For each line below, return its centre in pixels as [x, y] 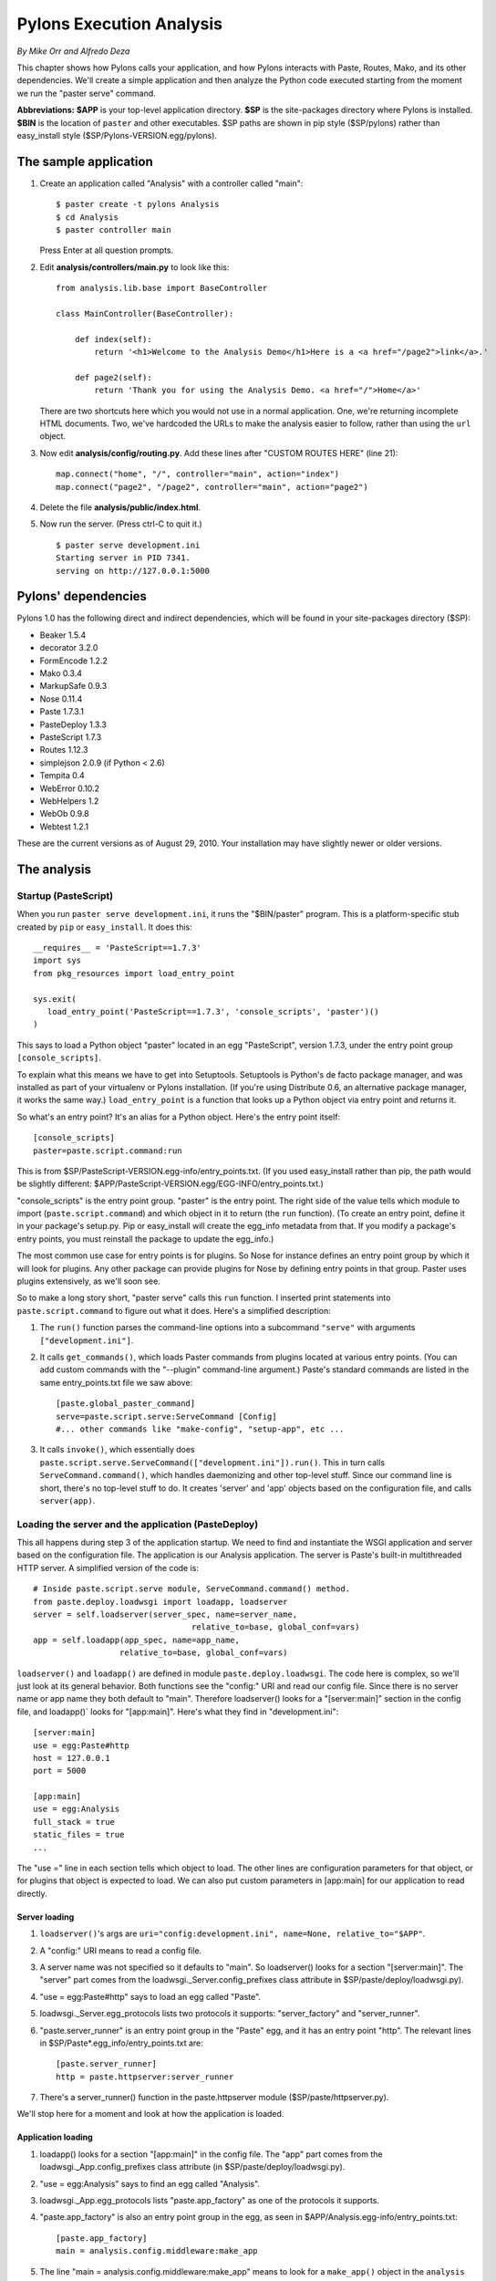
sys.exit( [55, 999]
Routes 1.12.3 [64, 750]
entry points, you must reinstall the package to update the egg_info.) [145, 1239]
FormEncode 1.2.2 [74, 661]
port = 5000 [60, 1771]
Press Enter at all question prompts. [107, 250]
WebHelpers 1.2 [69, 801]
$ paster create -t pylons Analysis [138, 204]
